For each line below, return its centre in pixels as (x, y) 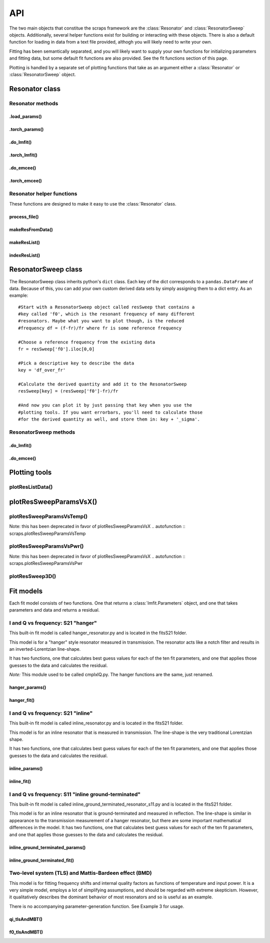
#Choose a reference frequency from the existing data (87, 342)
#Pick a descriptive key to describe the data (76, 363)
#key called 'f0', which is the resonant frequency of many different (106, 314)
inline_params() (26, 768)
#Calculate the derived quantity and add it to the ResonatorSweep (102, 384)
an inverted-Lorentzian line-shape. (45, 649)
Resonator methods (34, 103)
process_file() (24, 217)
